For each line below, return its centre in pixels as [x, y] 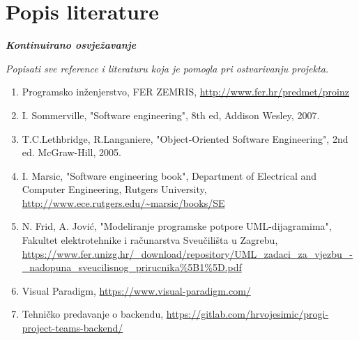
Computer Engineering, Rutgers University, [114, 189]
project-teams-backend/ [72, 328]
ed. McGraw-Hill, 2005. [71, 152]
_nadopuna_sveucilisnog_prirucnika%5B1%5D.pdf [132, 267]
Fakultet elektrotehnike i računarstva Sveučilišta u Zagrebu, [150, 240]
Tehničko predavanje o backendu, [93, 314]
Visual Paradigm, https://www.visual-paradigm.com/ [136, 290]
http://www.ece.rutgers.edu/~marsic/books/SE [123, 202]
